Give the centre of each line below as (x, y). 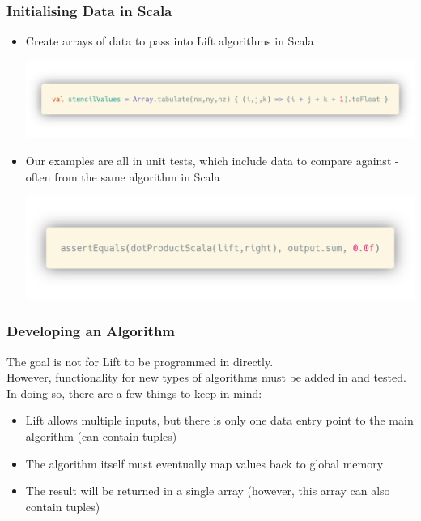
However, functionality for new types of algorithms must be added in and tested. (206, 377)
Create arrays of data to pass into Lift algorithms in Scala (170, 41)
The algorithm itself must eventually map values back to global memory (204, 463)
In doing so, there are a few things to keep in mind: (134, 393)
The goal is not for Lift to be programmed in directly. (140, 361)
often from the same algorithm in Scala (123, 176)
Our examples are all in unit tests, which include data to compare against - (212, 161)
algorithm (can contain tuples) (101, 436)
